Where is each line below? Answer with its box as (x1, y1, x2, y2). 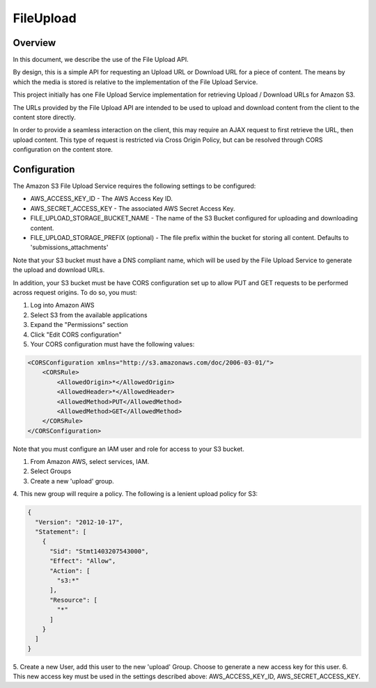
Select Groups (30, 467, 72, 476)
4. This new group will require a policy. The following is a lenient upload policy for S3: (13, 490, 258, 498)
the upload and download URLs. (13, 266, 105, 274)
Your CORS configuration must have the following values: (30, 339, 195, 348)
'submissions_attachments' (30, 243, 109, 252)
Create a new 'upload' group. (30, 477, 114, 485)
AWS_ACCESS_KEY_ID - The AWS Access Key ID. (30, 195, 173, 203)
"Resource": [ (49, 595, 97, 604)
